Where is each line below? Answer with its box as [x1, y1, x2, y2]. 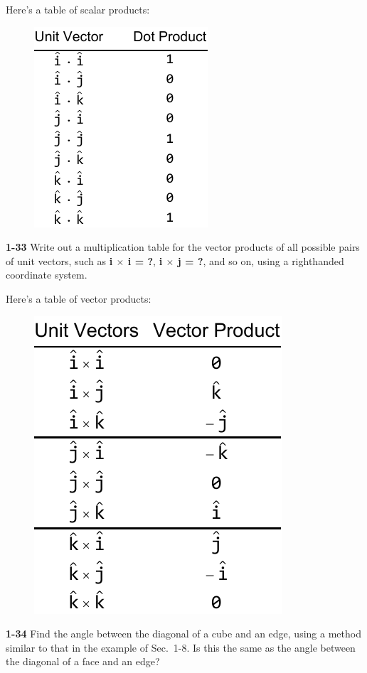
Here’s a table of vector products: [6, 291, 151, 306]
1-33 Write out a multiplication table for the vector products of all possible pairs [6, 239, 360, 254]
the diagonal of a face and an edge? [6, 654, 160, 669]
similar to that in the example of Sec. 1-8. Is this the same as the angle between [6, 640, 356, 655]
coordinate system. [6, 267, 87, 282]
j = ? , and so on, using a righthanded [177, 253, 344, 268]
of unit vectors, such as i [6, 253, 113, 268]
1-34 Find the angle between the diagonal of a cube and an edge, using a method [6, 626, 361, 641]
